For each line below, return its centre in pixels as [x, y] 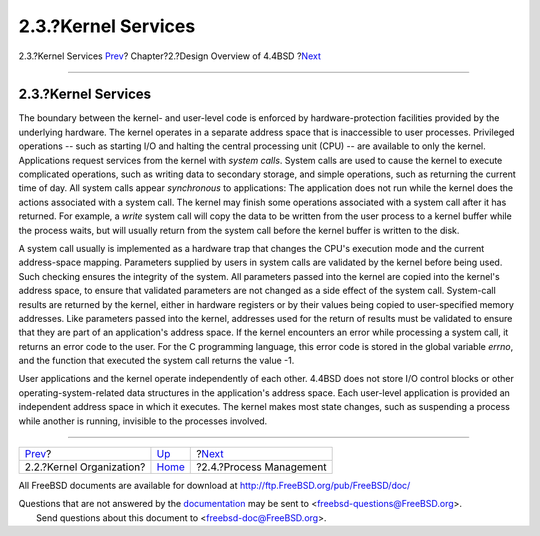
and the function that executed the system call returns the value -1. [156, 361]
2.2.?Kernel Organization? [85, 467]
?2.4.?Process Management [261, 467]
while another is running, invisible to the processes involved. [143, 421]
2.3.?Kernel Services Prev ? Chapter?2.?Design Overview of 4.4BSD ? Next [170, 56]
